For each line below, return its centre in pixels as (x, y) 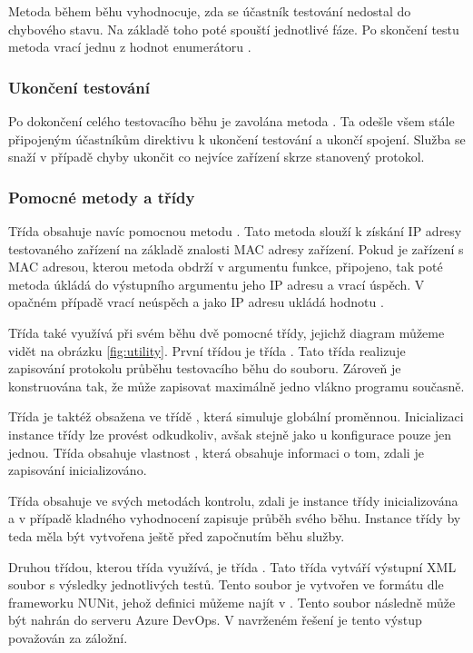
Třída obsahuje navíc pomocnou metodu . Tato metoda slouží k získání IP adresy (235, 231)
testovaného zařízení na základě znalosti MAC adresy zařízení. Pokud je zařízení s (236, 248)
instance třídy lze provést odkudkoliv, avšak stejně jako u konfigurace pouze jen (230, 434)
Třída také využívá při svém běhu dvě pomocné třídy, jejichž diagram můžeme (227, 332)
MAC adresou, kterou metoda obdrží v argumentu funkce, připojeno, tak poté (226, 267)
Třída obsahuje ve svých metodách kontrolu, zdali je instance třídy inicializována (233, 500)
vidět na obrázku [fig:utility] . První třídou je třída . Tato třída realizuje (207, 350)
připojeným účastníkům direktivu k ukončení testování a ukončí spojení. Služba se (237, 139)
